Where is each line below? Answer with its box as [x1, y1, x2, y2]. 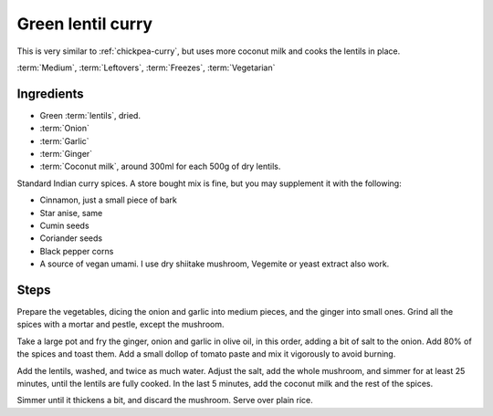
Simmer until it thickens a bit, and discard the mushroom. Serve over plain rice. [16, 395, 314, 406]
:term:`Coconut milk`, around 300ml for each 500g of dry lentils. [39, 161, 281, 172]
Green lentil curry [16, 14, 153, 34]
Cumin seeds [39, 220, 90, 231]
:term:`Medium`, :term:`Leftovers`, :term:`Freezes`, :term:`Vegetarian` [16, 62, 276, 73]
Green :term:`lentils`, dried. [39, 109, 142, 120]
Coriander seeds [39, 233, 103, 244]
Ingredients [16, 86, 84, 101]
